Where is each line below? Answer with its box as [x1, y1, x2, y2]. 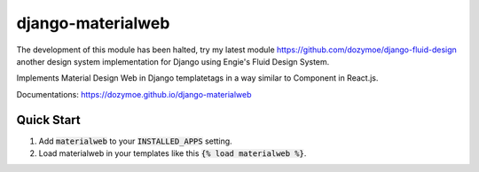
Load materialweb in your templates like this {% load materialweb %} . [38, 148, 307, 159]
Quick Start [16, 112, 81, 128]
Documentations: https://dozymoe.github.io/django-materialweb [16, 89, 252, 99]
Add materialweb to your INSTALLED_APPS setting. [38, 136, 232, 146]
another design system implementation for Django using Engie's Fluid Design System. [16, 56, 330, 66]
